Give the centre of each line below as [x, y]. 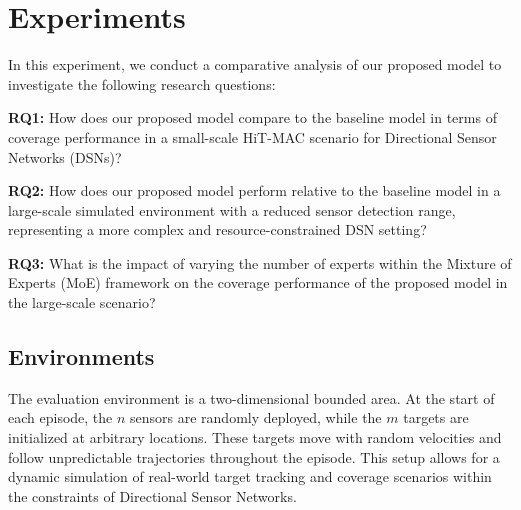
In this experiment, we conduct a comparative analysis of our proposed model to [255, 64]
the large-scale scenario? [82, 302]
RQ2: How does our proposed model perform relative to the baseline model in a [254, 190]
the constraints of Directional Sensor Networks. [152, 495]
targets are [436, 417]
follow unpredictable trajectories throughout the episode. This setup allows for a [254, 456]
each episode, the [60, 417]
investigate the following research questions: [142, 83]
